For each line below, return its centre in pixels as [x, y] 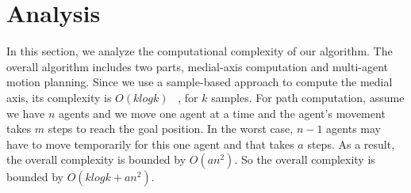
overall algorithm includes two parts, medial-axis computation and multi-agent [198, 66]
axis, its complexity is [59, 97]
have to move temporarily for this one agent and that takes [150, 144]
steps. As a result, [351, 144]
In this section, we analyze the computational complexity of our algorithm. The [200, 51]
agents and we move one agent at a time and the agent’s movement [222, 113]
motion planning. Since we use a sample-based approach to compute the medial [200, 82]
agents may [353, 129]
